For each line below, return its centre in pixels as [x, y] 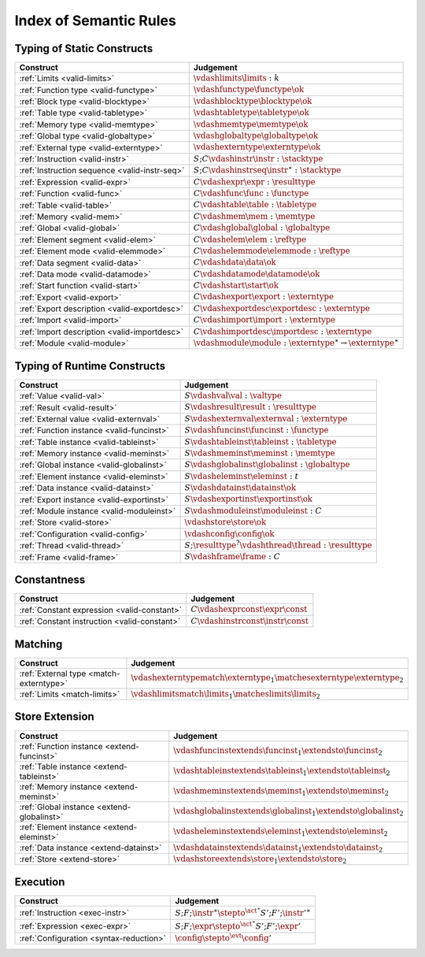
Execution [40, 882]
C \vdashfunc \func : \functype [251, 193]
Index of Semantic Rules [95, 20]
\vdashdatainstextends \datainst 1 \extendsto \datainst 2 [278, 848]
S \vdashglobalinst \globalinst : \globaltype [267, 465]
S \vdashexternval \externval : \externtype [266, 419]
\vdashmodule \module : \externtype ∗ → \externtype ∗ [296, 342]
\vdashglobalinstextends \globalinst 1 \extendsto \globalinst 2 [289, 812]
